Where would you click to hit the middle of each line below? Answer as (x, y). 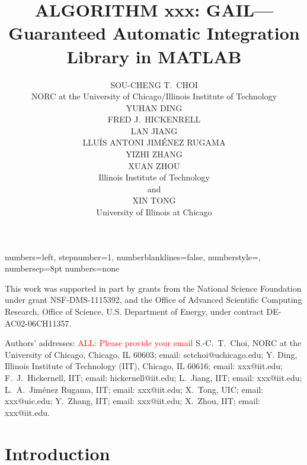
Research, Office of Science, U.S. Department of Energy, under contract (134, 311)
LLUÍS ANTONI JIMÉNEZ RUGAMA (154, 142)
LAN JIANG (154, 130)
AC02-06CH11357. (38, 323)
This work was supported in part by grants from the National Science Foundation (153, 288)
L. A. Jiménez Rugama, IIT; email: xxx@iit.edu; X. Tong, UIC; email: (134, 389)
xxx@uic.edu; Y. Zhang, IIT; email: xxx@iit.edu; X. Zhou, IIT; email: (132, 401)
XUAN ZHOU (154, 165)
